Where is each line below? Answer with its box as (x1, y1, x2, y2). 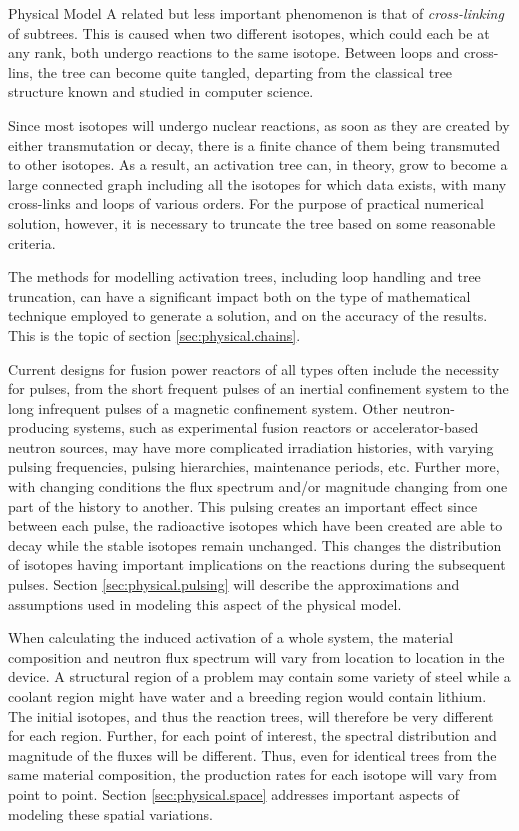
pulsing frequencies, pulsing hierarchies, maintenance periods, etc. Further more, (8, 456, 500, 477)
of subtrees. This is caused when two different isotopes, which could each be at (8, 22, 490, 43)
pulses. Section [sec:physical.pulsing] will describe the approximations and (8, 574, 460, 595)
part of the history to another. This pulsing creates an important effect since (8, 495, 478, 516)
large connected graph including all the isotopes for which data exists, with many (8, 173, 507, 194)
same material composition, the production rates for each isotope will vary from (8, 764, 497, 785)
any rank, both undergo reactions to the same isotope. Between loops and (8, 42, 460, 63)
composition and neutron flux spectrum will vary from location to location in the (8, 646, 505, 667)
